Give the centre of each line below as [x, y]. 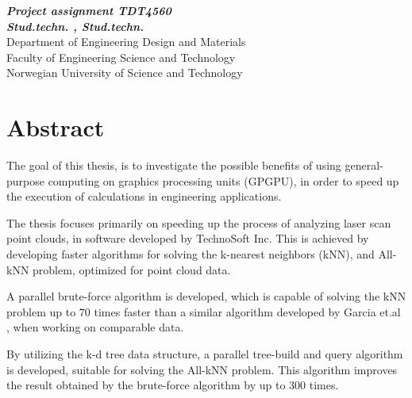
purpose [25, 180]
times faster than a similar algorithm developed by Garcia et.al [247, 311]
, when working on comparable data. [95, 327]
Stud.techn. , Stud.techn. [75, 26]
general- [364, 165]
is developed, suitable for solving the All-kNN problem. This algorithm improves [202, 369]
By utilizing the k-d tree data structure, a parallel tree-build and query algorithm [205, 354]
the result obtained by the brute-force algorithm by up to [146, 385]
